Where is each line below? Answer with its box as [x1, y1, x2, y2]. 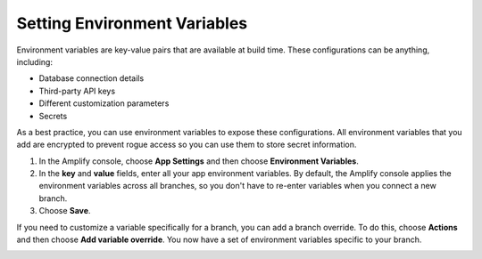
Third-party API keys [38, 85, 116, 96]
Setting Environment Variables [16, 13, 248, 33]
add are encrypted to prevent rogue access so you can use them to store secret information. [16, 139, 357, 150]
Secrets [38, 110, 68, 121]
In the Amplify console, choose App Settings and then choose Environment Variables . [38, 156, 359, 166]
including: [16, 56, 54, 67]
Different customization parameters [38, 98, 170, 109]
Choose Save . [38, 206, 91, 216]
